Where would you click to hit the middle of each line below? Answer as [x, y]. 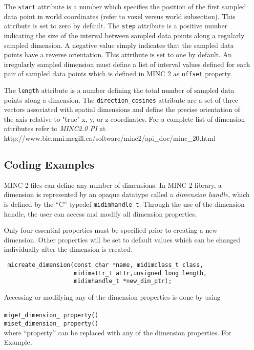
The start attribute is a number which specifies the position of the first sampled [125, 6]
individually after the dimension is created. [68, 249]
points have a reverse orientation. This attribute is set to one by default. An [118, 55]
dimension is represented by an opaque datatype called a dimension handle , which [127, 194]
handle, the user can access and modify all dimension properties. [100, 213]
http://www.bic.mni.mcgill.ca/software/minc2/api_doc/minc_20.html [110, 138]
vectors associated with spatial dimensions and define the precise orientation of [122, 109]
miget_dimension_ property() [51, 316]
